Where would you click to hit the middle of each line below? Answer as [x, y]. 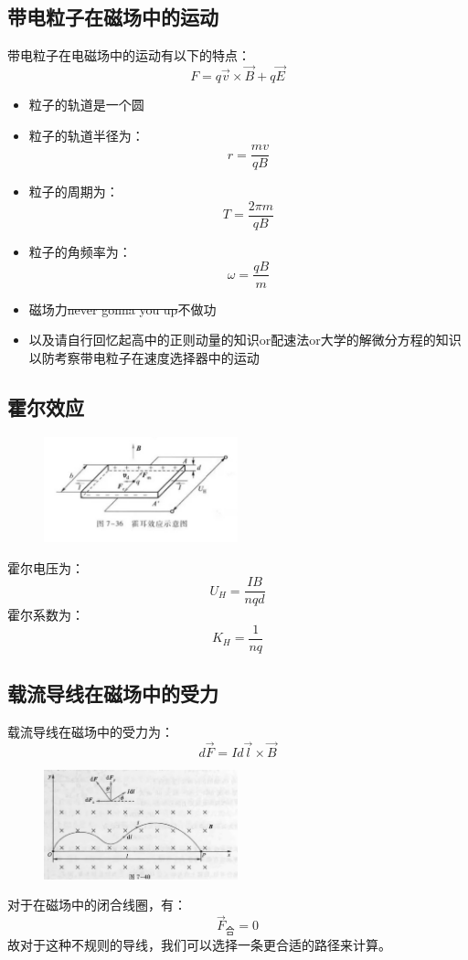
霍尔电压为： [46, 567]
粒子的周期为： [74, 192]
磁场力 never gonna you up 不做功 [122, 309]
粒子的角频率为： [80, 251]
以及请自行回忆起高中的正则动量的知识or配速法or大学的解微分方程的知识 [245, 340]
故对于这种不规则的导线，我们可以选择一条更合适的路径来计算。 [199, 945]
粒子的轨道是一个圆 [86, 105]
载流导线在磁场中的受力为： [90, 732]
